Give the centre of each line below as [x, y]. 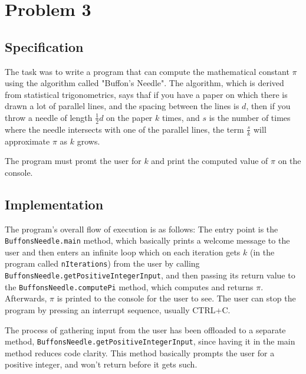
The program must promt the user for [73, 161]
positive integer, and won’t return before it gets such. [101, 364]
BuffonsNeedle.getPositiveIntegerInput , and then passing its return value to [150, 275]
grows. [88, 141]
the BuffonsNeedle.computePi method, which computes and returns [129, 286]
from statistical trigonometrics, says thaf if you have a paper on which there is [146, 94]
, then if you [268, 106]
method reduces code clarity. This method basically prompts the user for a [140, 352]
